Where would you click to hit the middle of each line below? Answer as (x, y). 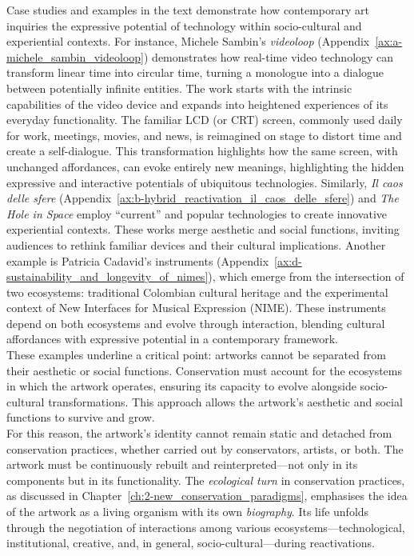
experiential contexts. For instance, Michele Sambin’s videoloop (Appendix (188, 41)
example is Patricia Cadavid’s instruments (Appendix (138, 260)
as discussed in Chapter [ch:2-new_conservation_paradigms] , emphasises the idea (207, 496)
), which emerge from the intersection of (306, 276)
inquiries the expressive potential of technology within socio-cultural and (184, 25)
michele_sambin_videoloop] (75, 56)
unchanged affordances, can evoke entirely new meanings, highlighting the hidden (205, 166)
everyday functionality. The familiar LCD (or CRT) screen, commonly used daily (205, 120)
